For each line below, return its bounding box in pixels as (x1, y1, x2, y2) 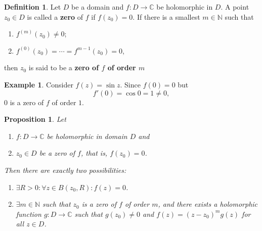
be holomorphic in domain (47, 130, 127, 141)
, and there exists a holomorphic (158, 199, 258, 209)
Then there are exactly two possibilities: (4, 164, 126, 175)
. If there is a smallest (133, 11, 200, 22)
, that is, (80, 148, 108, 158)
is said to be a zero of (28, 62, 99, 73)
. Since (120, 79, 141, 89)
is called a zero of (27, 11, 83, 22)
